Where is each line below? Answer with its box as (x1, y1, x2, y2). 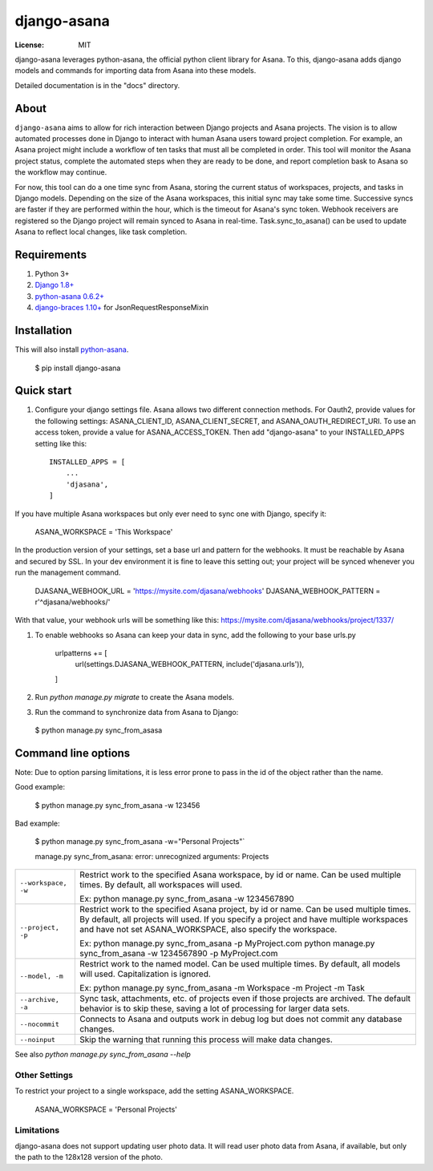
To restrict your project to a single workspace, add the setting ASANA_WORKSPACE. (14, 1086, 294, 1096)
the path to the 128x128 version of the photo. (14, 1153, 164, 1162)
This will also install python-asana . (14, 345, 129, 354)
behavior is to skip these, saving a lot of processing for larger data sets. (79, 1003, 350, 1014)
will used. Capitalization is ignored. (79, 968, 212, 979)
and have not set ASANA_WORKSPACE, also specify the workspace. (79, 924, 338, 935)
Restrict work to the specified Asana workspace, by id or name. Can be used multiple (79, 870, 402, 881)
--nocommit (19, 1020, 60, 1028)
